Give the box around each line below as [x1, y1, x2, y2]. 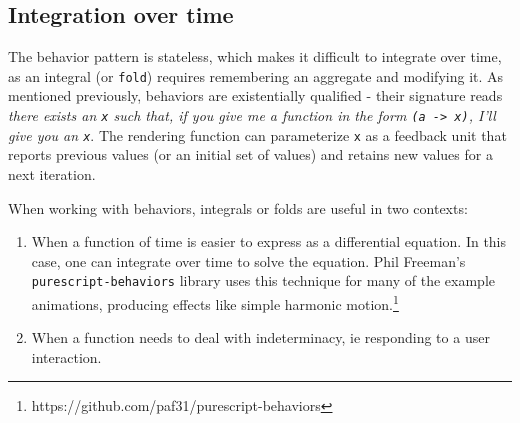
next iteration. [8, 163, 96, 184]
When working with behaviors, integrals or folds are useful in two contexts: [8, 197, 468, 218]
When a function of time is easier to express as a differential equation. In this [31, 231, 507, 252]
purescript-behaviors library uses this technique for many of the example [31, 270, 495, 291]
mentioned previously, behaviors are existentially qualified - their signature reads [8, 85, 503, 106]
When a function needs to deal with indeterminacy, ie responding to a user [31, 327, 490, 348]
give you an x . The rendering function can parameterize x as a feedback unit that [8, 124, 507, 145]
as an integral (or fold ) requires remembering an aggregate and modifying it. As [8, 65, 504, 86]
